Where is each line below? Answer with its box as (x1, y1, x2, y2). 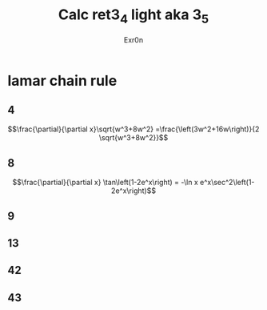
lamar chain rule (7, 71, 118, 90)
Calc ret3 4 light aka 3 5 (58, 6, 209, 26)
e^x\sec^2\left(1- (200, 178, 255, 187)
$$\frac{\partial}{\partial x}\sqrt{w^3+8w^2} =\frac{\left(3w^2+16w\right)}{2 (7, 124, 260, 134)
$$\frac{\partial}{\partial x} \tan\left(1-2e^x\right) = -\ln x (12, 178, 199, 187)
